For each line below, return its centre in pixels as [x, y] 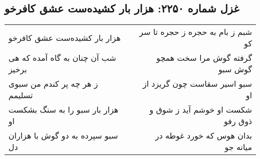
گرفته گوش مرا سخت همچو [204, 58]
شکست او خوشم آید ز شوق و [201, 110]
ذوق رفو [238, 121]
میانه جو [238, 147]
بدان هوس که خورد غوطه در [204, 136]
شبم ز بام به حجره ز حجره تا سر [196, 32]
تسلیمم [21, 95]
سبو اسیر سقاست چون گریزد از [197, 84]
